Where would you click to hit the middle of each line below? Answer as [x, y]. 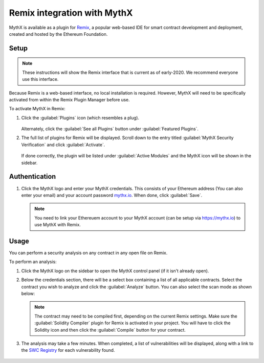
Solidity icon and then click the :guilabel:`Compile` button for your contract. [110, 330]
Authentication [33, 177]
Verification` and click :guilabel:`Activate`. [63, 145]
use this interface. [40, 79]
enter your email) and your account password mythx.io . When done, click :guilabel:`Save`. [112, 195]
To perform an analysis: [33, 262]
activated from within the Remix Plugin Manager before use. [69, 99]
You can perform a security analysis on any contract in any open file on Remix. [88, 253]
